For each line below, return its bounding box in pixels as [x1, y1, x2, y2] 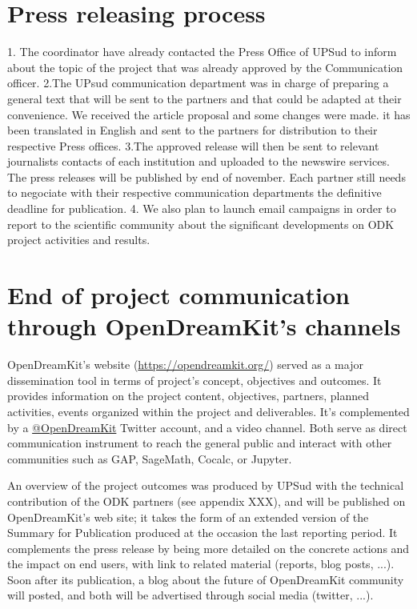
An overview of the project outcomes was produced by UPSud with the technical [7, 477, 404, 494]
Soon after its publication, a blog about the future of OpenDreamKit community [7, 571, 404, 587]
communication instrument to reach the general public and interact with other [7, 435, 392, 451]
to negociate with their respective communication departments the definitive [7, 184, 382, 201]
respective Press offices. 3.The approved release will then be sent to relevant [7, 137, 379, 154]
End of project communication [7, 278, 350, 311]
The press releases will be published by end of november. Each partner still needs [7, 168, 406, 185]
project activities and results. [7, 231, 150, 248]
